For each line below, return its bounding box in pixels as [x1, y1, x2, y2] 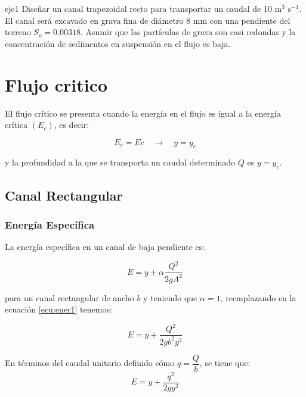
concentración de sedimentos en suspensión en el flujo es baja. [5, 37, 231, 49]
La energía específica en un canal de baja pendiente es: [5, 240, 205, 253]
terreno [5, 26, 31, 38]
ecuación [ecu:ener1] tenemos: [5, 303, 112, 315]
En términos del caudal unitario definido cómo [5, 357, 175, 369]
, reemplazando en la [220, 291, 296, 304]
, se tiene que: [199, 357, 251, 369]
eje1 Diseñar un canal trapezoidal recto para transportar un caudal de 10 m [5, 2, 282, 14]
